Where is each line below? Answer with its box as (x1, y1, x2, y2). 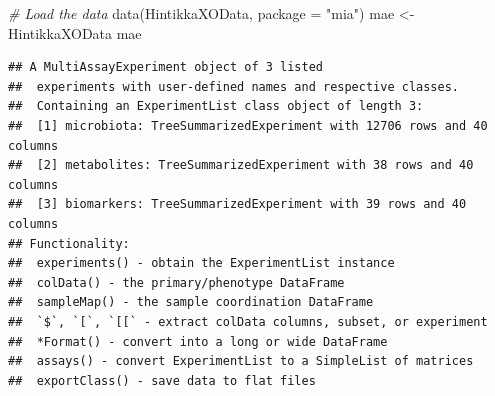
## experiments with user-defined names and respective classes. (8, 79, 460, 94)
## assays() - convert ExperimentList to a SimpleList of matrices (8, 354, 474, 369)
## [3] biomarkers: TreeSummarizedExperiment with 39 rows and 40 (8, 197, 467, 212)
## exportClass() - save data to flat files (8, 373, 316, 388)
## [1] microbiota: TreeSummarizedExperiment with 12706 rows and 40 (8, 118, 488, 133)
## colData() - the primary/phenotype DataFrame (8, 275, 345, 290)
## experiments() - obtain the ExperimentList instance (8, 256, 395, 271)
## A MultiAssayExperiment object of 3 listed (8, 60, 323, 75)
